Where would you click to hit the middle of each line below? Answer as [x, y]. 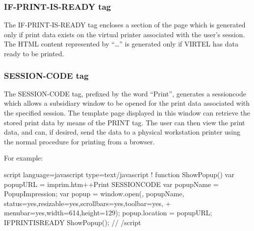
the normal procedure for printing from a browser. [79, 141]
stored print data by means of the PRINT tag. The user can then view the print [125, 122]
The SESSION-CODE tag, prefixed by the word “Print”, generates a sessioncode [125, 93]
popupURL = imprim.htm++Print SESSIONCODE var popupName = [111, 184]
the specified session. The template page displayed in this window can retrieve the [127, 113]
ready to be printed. [34, 53]
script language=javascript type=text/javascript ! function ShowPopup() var [119, 174]
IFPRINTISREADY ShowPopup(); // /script [73, 222]
